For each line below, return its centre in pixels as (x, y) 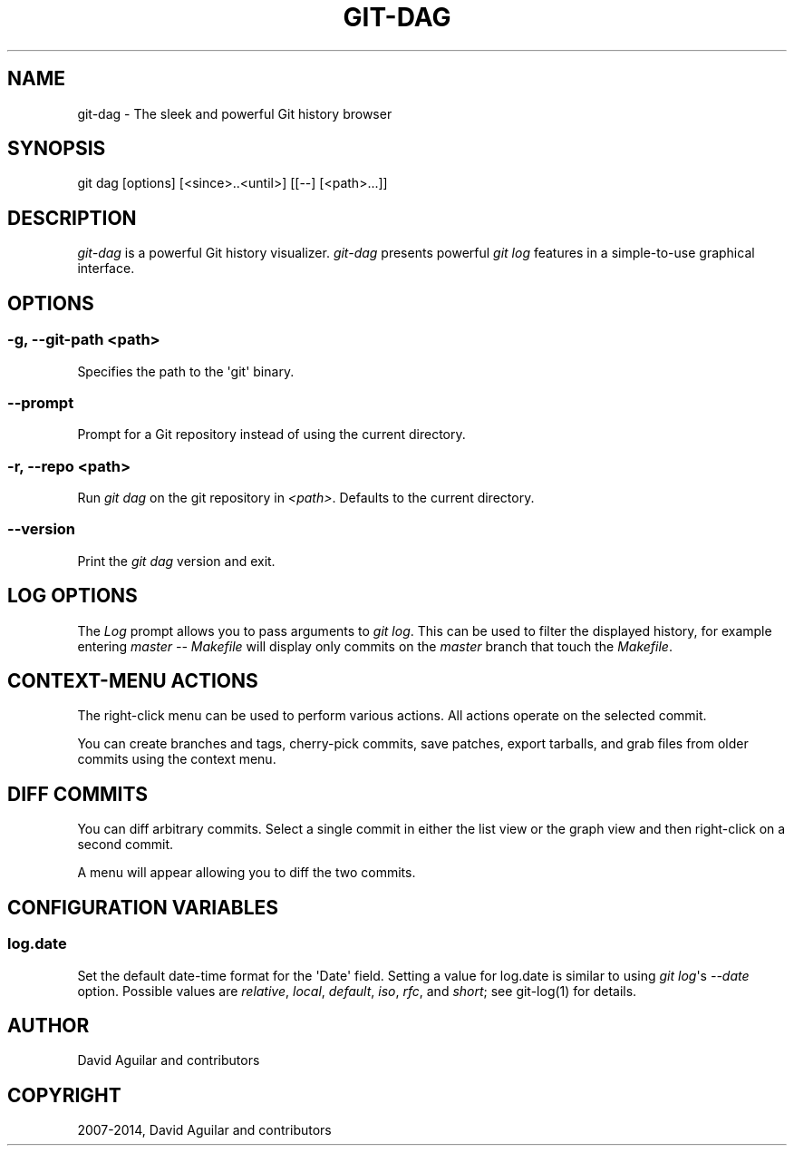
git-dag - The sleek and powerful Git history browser (235, 113)
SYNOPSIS (57, 149)
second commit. (126, 845)
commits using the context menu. (177, 759)
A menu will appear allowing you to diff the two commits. (247, 873)
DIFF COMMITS (78, 794)
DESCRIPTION (72, 218)
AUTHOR (48, 1025)
